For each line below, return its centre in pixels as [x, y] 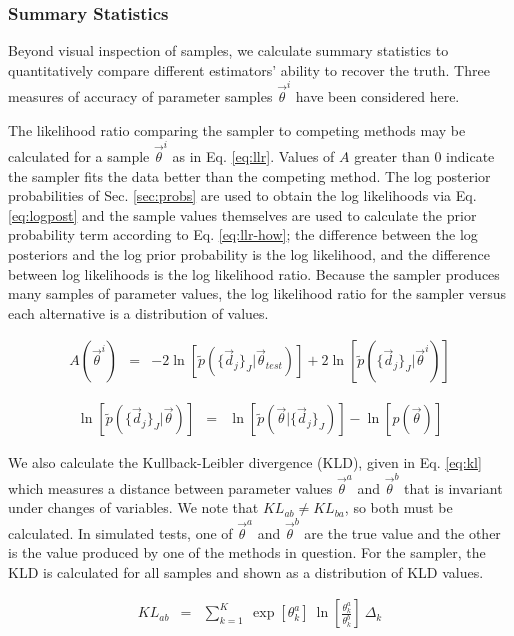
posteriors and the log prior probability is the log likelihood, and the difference [249, 254]
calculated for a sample [79, 156]
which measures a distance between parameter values [170, 487]
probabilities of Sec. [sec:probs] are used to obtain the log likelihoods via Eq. [242, 195]
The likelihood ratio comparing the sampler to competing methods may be [237, 129]
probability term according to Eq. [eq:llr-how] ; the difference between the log [243, 234]
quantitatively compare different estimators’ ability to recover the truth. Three [249, 69]
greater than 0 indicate [424, 156]
